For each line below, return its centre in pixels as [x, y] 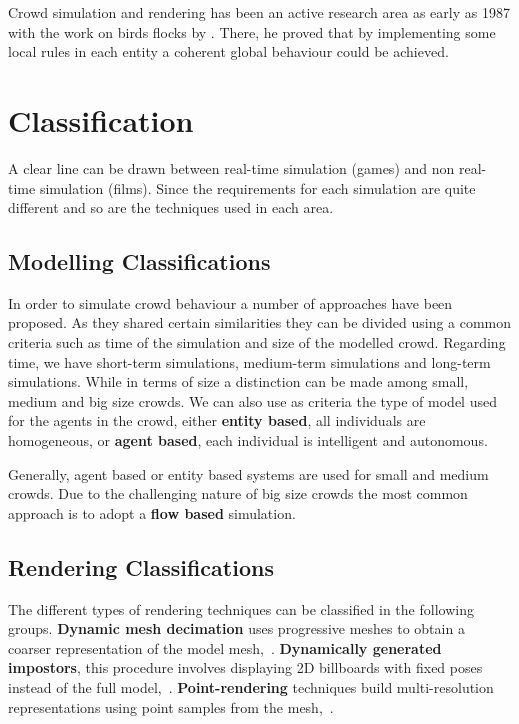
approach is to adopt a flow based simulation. [152, 512]
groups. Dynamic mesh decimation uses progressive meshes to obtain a [236, 628]
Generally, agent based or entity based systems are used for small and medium [248, 473]
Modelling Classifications [139, 261]
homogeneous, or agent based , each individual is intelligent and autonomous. [248, 440]
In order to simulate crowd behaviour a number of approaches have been [230, 302]
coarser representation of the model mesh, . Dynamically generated [225, 647]
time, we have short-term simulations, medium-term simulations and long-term [249, 361]
